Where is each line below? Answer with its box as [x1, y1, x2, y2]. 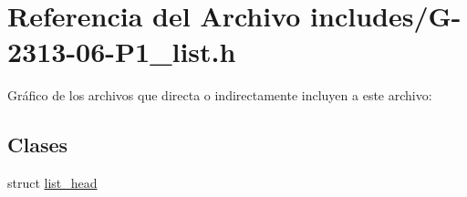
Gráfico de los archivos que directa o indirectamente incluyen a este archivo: [7, 86, 432, 105]
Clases [7, 130, 68, 159]
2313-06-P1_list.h [7, 33, 236, 70]
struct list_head [7, 173, 98, 192]
